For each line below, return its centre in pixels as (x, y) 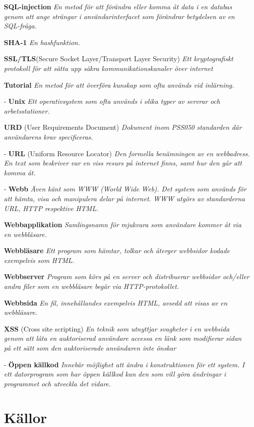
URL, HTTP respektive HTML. (51, 208)
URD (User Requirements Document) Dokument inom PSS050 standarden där (123, 127)
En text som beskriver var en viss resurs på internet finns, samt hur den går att (123, 163)
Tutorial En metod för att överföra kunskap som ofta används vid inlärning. (119, 84)
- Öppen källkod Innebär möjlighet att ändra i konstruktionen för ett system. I (124, 364)
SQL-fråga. (20, 26)
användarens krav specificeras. (49, 136)
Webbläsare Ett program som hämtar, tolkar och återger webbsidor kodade (117, 250)
